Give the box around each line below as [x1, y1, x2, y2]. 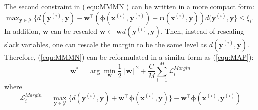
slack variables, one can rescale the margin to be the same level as [4, 39, 207, 49]
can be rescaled [50, 25, 97, 36]
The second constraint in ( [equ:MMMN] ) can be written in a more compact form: [4, 1, 254, 11]
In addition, [4, 25, 40, 36]
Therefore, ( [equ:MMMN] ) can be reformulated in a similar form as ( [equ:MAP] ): [4, 51, 254, 62]
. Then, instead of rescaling [160, 25, 244, 36]
